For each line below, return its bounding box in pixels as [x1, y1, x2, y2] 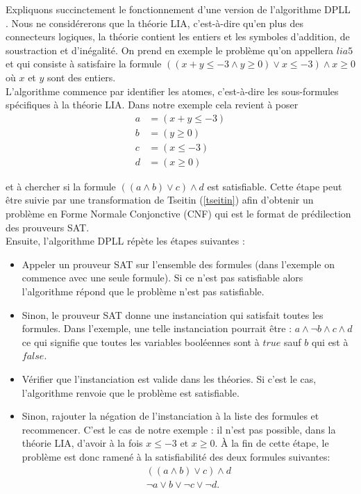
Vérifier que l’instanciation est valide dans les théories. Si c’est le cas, [22, 372, 317, 386]
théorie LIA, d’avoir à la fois [22, 436, 143, 450]
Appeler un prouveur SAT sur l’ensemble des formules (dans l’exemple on [22, 256, 335, 271]
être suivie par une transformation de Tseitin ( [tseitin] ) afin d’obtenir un [6, 192, 314, 207]
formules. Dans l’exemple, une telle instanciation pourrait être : [22, 321, 292, 336]
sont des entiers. [47, 69, 116, 84]
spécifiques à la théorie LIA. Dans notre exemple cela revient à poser [6, 97, 299, 112]
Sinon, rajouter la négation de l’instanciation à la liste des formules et [22, 409, 319, 423]
